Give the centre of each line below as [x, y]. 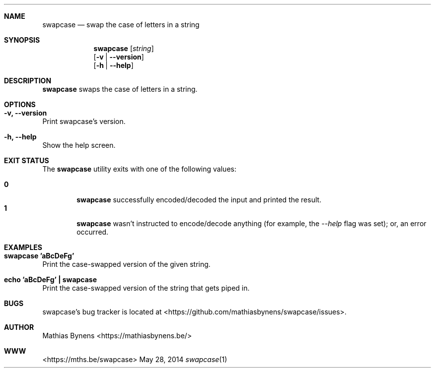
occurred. [93, 232]
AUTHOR [19, 327]
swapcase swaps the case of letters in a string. [120, 89]
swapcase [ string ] [124, 48]
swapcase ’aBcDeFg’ [39, 256]
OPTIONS [20, 104]
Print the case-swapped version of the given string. [126, 264]
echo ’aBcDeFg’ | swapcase [51, 279]
